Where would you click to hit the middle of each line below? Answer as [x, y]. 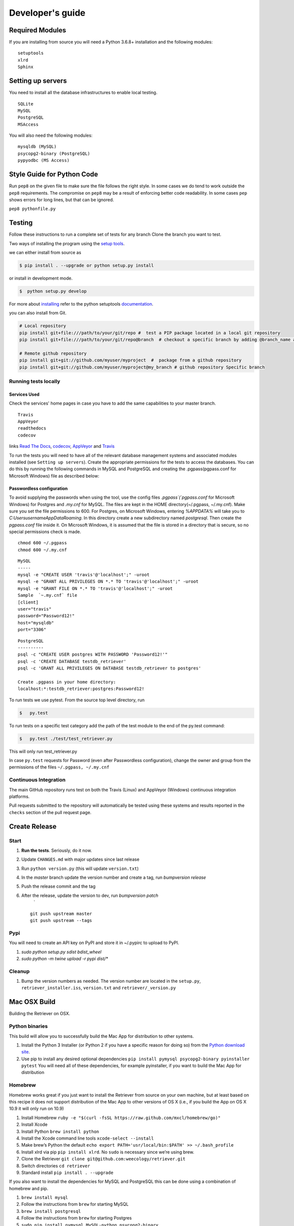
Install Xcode [34, 1124]
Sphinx [26, 67]
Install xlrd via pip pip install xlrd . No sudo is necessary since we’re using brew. [108, 1152]
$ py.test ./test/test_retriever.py [66, 739]
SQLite [26, 104]
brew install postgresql [51, 1211]
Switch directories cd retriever [56, 1166]
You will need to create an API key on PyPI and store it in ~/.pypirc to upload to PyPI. [94, 943]
